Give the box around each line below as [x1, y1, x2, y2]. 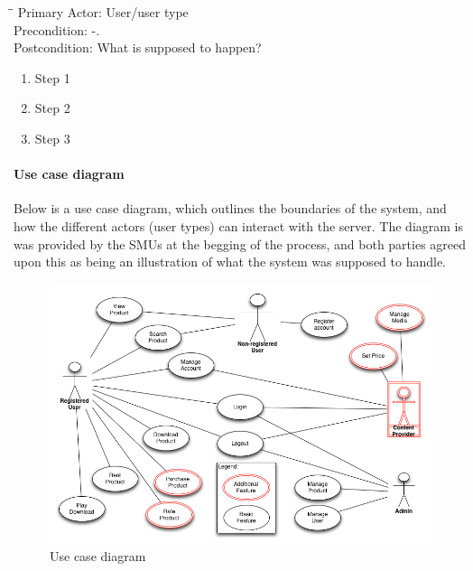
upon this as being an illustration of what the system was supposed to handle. [14, 252, 447, 271]
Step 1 [34, 68, 70, 87]
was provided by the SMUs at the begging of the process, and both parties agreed [14, 234, 467, 253]
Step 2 [34, 98, 70, 117]
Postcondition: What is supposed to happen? [14, 38, 262, 57]
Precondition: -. [14, 20, 100, 39]
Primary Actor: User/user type [17, 3, 189, 21]
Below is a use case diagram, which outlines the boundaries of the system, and [14, 199, 447, 218]
